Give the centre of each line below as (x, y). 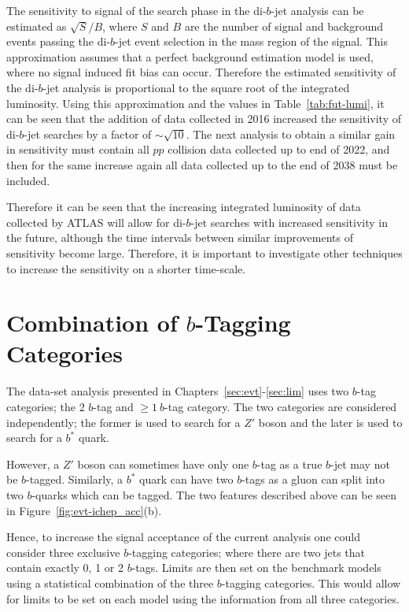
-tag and (113, 406)
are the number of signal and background (284, 26)
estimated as (37, 26)
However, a (33, 464)
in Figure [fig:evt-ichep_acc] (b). (84, 510)
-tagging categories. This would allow (311, 582)
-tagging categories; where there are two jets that (247, 552)
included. (28, 180)
